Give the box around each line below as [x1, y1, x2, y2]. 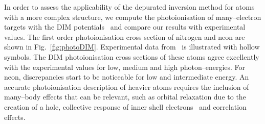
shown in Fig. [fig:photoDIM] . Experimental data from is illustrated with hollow [4, 41, 260, 52]
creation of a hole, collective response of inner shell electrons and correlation [4, 101, 247, 112]
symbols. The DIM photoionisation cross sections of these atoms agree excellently [4, 51, 259, 62]
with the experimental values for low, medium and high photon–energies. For [4, 61, 246, 72]
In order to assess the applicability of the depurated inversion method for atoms [4, 2, 255, 12]
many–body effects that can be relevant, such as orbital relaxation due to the [4, 91, 246, 102]
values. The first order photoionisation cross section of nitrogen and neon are [4, 31, 245, 42]
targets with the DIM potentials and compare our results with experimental [4, 21, 246, 32]
